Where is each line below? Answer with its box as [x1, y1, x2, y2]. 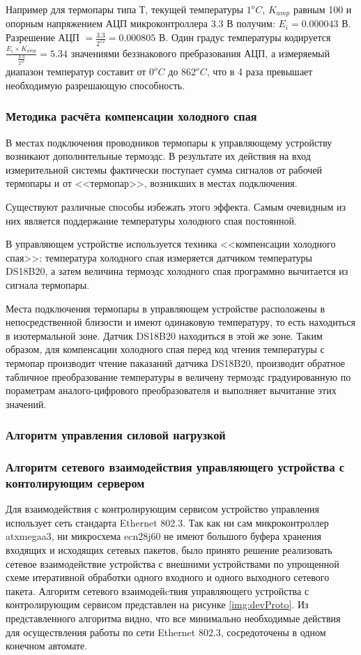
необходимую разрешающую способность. [6, 77, 185, 92]
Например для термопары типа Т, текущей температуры [6, 2, 244, 16]
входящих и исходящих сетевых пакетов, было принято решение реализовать [6, 543, 332, 557]
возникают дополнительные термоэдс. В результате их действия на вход [6, 149, 311, 163]
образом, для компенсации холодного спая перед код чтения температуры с [6, 342, 325, 356]
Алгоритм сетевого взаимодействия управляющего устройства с [6, 458, 345, 476]
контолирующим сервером [6, 474, 145, 491]
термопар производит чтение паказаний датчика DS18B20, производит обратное [6, 355, 346, 370]
